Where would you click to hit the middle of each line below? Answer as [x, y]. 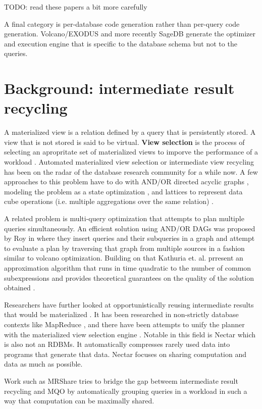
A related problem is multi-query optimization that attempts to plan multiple [124, 218]
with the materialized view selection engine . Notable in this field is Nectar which [130, 334]
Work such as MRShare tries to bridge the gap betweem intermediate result [121, 380]
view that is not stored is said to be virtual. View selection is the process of [124, 142]
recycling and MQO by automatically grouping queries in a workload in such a [126, 391]
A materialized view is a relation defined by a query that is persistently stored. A [130, 132]
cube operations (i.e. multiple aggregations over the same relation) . [109, 201]
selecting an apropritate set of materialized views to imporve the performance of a [131, 152]
